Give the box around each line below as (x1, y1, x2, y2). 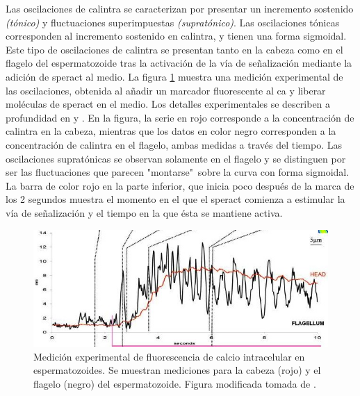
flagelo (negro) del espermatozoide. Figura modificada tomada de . (33, 376, 316, 390)
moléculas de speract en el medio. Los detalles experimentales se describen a (6, 97, 331, 111)
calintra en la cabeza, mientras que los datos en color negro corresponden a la (6, 124, 336, 138)
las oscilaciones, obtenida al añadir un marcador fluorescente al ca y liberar (6, 83, 326, 97)
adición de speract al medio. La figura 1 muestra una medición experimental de (6, 69, 343, 83)
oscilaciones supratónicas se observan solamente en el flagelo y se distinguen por (6, 151, 346, 165)
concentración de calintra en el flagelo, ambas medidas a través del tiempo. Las (6, 137, 342, 151)
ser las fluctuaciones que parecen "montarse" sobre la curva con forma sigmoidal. (6, 165, 350, 179)
